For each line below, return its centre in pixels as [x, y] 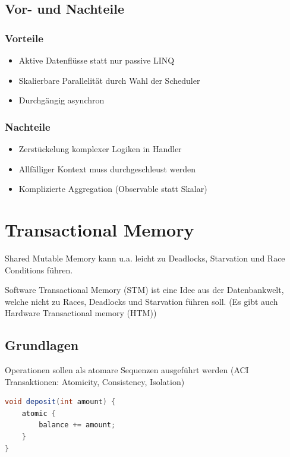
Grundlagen [42, 345]
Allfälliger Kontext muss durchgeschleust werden [107, 168]
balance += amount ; [77, 425]
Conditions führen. [39, 270]
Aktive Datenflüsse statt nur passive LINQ [97, 60]
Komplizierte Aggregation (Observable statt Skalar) [113, 189]
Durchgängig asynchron [62, 100]
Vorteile [24, 38]
